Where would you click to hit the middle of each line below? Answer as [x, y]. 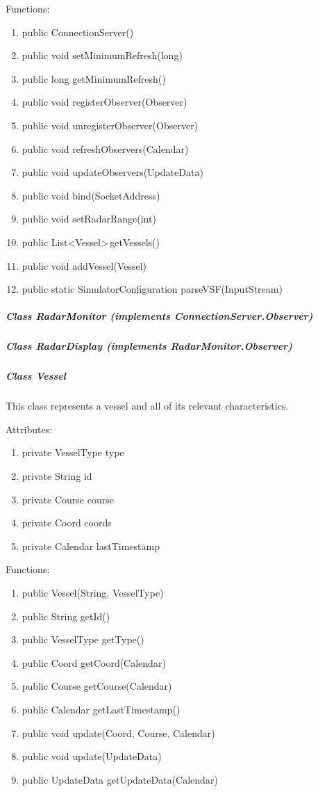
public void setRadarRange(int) [89, 219]
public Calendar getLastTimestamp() [101, 709]
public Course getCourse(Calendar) [97, 686]
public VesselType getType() [83, 639]
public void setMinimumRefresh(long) [102, 55]
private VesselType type [73, 452]
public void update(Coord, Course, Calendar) [118, 733]
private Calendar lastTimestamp [91, 545]
